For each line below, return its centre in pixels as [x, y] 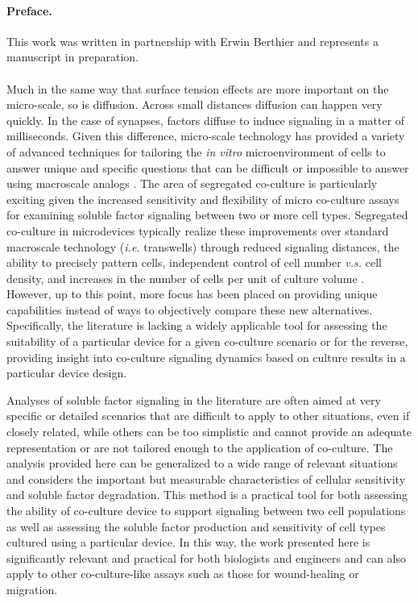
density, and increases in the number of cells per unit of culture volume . [186, 278]
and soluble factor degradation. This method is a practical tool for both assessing [207, 495]
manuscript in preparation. [72, 57]
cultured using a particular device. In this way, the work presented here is [188, 542]
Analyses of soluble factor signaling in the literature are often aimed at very [194, 399]
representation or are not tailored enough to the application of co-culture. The [200, 447]
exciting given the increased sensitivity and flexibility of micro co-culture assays [203, 199]
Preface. [29, 10]
